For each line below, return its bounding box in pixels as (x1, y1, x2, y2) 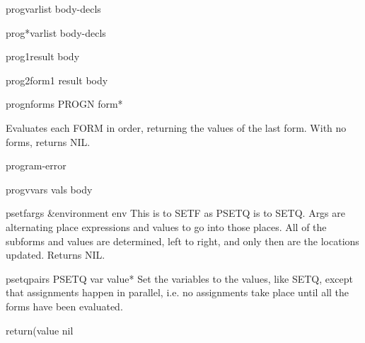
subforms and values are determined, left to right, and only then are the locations (6, 233, 359, 248)
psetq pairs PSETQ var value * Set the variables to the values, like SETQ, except (6, 271, 354, 286)
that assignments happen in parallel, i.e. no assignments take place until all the (6, 285, 349, 300)
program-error (6, 158, 66, 173)
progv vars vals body (6, 181, 93, 196)
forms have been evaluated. (6, 298, 123, 313)
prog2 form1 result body (6, 72, 108, 87)
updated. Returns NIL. (6, 247, 105, 262)
